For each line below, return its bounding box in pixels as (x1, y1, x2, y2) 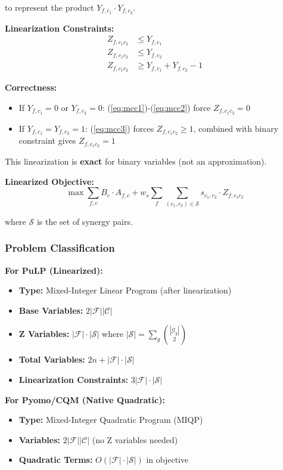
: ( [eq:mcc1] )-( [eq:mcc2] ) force (102, 101, 211, 113)
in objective (146, 453, 189, 466)
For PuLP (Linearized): (5, 264, 103, 276)
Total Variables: (18, 353, 85, 366)
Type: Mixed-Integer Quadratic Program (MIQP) (18, 413, 203, 426)
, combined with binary (193, 122, 279, 134)
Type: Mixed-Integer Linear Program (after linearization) (18, 284, 232, 296)
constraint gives (18, 134, 76, 147)
